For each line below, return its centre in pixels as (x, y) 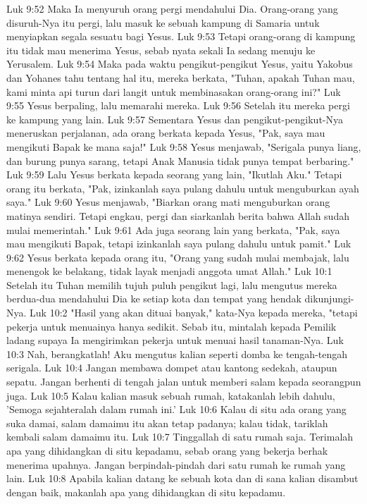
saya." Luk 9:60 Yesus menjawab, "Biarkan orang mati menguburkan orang (168, 202)
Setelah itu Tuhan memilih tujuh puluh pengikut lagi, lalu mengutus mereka (172, 284)
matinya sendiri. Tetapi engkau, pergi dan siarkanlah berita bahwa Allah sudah (178, 215)
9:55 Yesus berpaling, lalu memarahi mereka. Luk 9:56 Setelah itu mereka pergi (178, 105)
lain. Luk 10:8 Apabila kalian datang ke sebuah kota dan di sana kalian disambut (182, 478)
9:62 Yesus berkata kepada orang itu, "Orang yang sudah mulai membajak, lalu (178, 257)
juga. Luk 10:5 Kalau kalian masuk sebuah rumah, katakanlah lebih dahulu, (171, 395)
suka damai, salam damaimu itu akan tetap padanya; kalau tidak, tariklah (167, 423)
